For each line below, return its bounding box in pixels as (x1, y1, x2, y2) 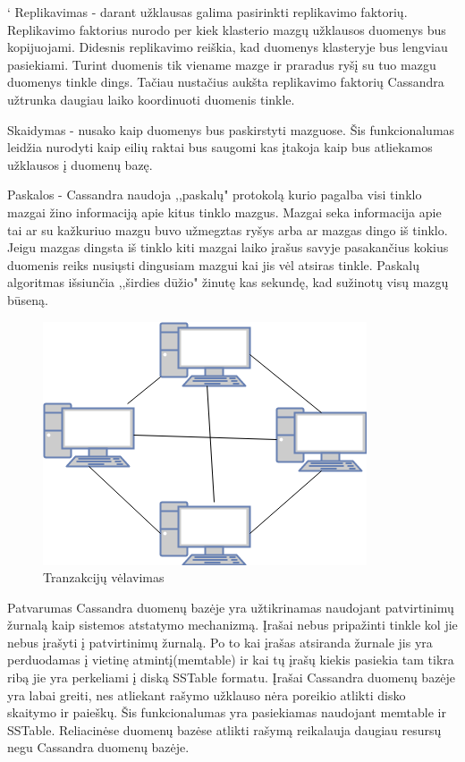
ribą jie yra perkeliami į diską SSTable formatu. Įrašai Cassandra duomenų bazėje (7, 668, 456, 687)
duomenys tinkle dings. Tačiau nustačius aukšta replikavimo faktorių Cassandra (7, 72, 444, 91)
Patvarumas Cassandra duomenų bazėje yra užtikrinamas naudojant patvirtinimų (7, 597, 454, 616)
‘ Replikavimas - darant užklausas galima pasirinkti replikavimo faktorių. (7, 3, 408, 21)
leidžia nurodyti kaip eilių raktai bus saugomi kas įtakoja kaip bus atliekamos (7, 138, 433, 157)
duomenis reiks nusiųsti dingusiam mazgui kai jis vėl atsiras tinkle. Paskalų (7, 255, 420, 274)
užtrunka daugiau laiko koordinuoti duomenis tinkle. (7, 89, 295, 108)
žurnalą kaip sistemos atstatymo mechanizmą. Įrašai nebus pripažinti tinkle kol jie (7, 615, 458, 634)
